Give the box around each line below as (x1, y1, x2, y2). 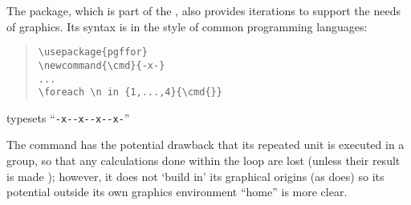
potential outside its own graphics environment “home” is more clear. (6, 183, 348, 200)
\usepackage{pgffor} (38, 46, 148, 58)
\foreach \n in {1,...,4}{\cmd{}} (38, 86, 222, 98)
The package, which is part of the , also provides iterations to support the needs (6, 2, 401, 18)
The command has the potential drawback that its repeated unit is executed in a (6, 136, 405, 153)
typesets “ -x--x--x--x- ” (6, 109, 130, 126)
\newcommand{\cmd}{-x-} (38, 59, 165, 71)
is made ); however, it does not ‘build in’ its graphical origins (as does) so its (6, 167, 385, 184)
